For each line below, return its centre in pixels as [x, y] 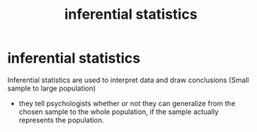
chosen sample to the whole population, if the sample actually [119, 112]
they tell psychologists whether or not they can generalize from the [127, 103]
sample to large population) [52, 88]
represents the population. [62, 120]
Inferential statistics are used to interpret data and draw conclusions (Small [128, 80]
